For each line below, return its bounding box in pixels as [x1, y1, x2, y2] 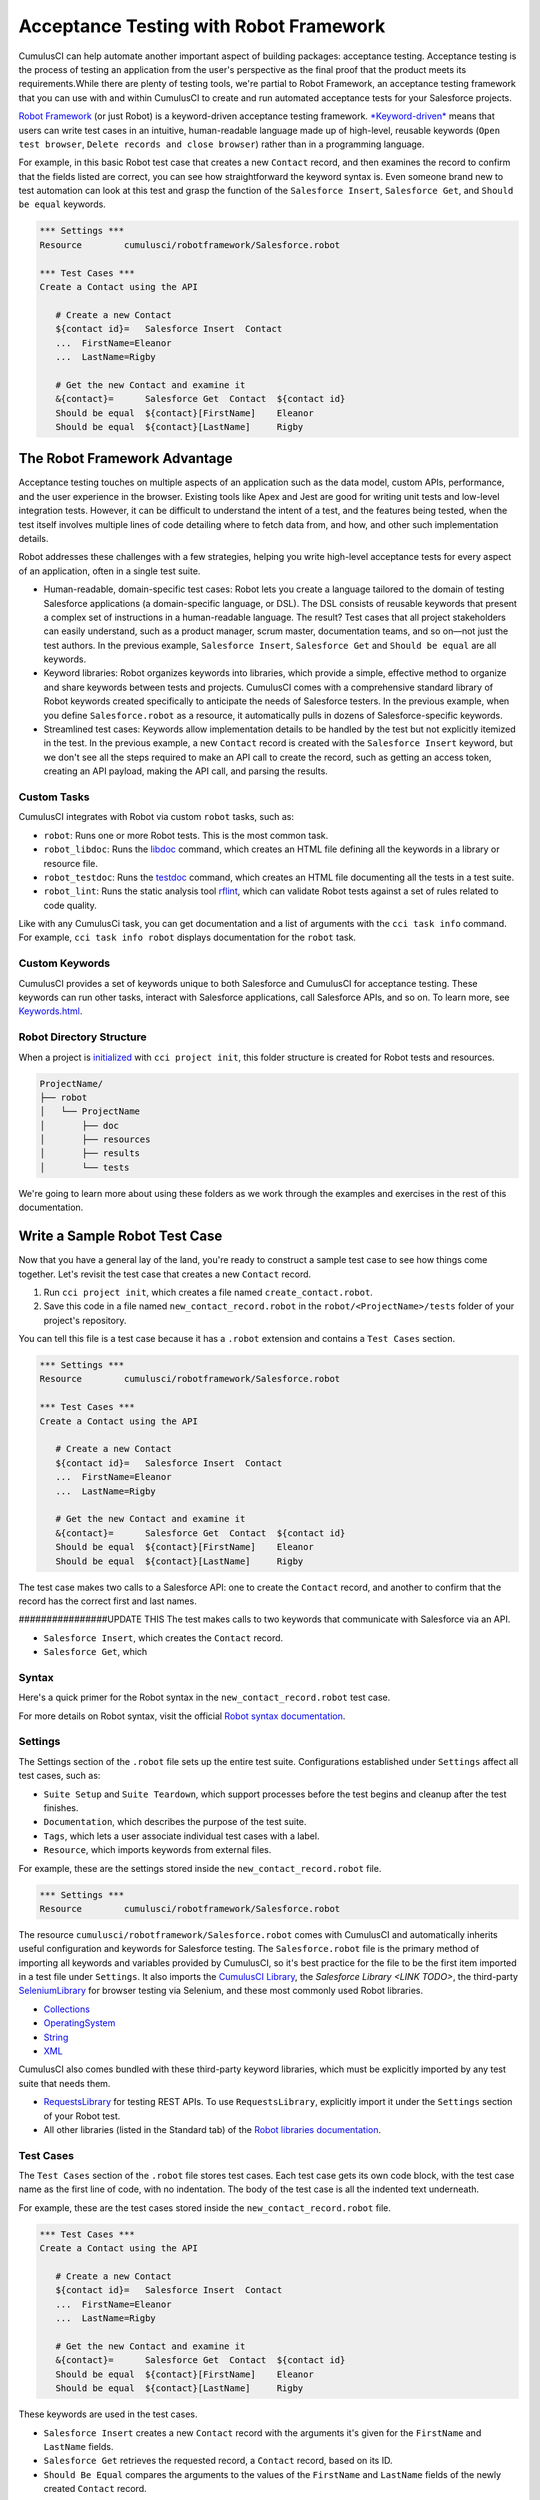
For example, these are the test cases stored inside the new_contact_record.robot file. [18, 2201, 392, 2214]
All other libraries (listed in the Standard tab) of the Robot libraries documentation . [43, 2123, 382, 2135]
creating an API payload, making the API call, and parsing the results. [43, 765, 329, 777]
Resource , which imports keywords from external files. [43, 1844, 272, 1856]
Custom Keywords [18, 956, 110, 970]
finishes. [43, 1801, 79, 1814]
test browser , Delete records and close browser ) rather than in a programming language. [18, 138, 425, 150]
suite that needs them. [18, 2077, 111, 2089]
